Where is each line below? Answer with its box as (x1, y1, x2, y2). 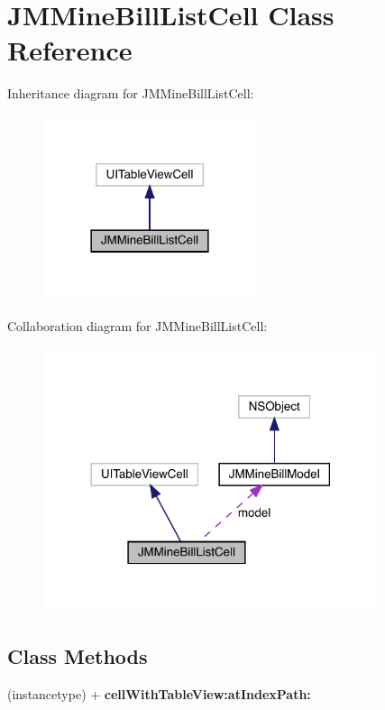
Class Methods (7, 641, 148, 669)
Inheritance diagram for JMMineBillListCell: (7, 84, 254, 103)
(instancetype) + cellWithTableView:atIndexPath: (7, 684, 311, 703)
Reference (7, 32, 133, 69)
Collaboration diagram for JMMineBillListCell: (7, 316, 268, 335)
